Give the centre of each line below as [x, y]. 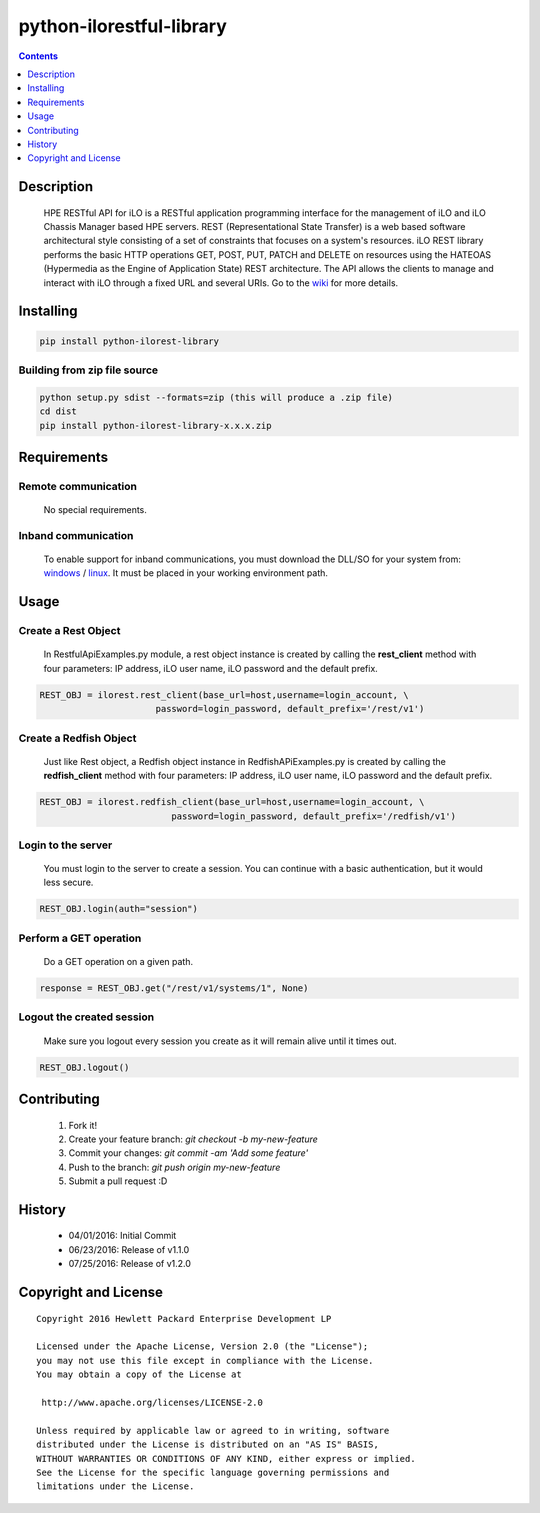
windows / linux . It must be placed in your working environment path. [186, 573]
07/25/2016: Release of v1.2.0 [130, 1264]
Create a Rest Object [69, 631]
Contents [38, 56]
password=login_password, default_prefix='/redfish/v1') [314, 816]
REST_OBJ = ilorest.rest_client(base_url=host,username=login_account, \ [224, 694]
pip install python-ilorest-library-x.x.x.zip [155, 425]
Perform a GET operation [80, 938]
